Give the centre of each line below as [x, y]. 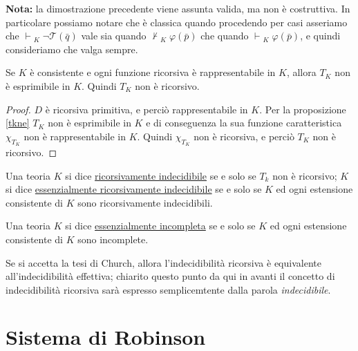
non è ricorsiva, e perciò [244, 136]
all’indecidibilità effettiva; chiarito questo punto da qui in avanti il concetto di [170, 276]
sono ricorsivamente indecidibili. [145, 202]
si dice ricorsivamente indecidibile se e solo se [161, 175]
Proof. [18, 109]
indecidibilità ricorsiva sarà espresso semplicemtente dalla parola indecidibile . [168, 289]
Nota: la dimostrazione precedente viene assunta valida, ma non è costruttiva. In [178, 8]
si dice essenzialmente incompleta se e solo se [160, 226]
